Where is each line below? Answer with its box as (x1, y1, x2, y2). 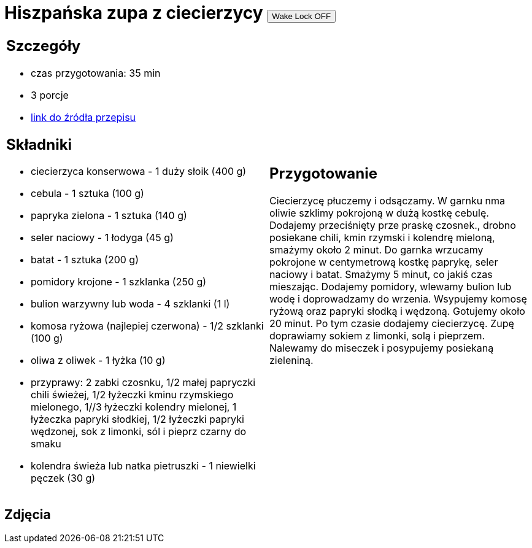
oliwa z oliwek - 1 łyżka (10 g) (31, 354, 166, 367)
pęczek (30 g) (31, 472, 96, 485)
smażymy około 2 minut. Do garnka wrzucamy (269, 244, 484, 257)
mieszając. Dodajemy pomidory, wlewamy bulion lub (269, 280, 512, 293)
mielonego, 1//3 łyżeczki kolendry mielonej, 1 (31, 401, 237, 414)
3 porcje (31, 88, 69, 101)
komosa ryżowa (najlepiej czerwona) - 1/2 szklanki (31, 320, 264, 333)
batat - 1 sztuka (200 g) (31, 253, 139, 266)
